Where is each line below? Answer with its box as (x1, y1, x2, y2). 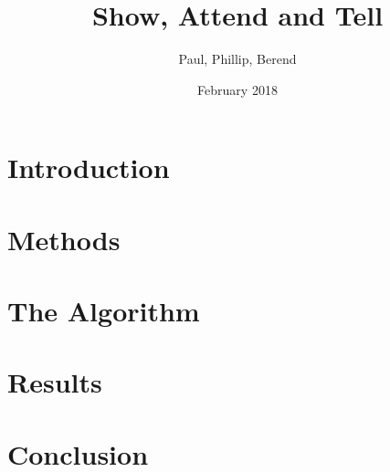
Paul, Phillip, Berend (178, 49, 297, 68)
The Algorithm (7, 292, 200, 330)
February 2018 (197, 79, 278, 99)
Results (7, 363, 102, 401)
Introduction (7, 149, 170, 186)
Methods (7, 220, 121, 257)
